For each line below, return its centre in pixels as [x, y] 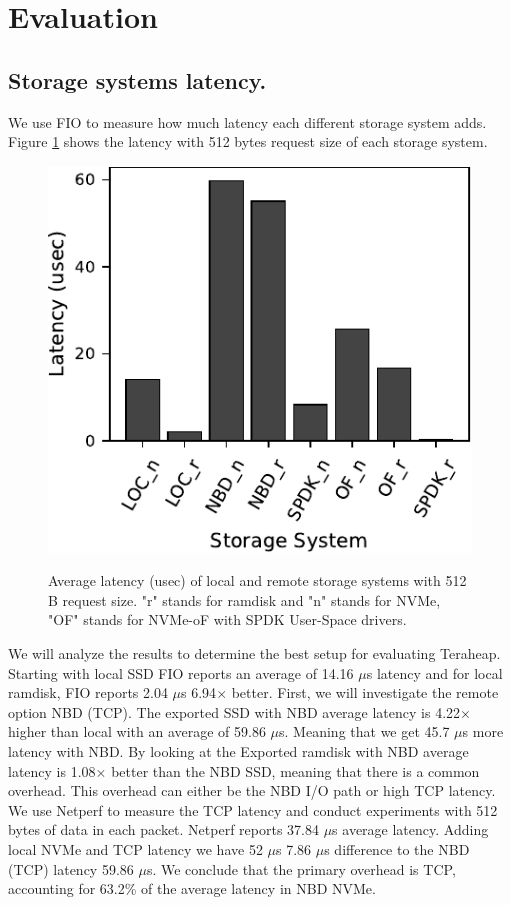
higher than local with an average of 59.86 [137, 731]
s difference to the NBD [397, 849]
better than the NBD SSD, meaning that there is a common [295, 770]
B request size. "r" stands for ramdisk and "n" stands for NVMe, [244, 599]
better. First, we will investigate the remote [365, 692]
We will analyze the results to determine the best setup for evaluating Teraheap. [254, 653]
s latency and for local [434, 672]
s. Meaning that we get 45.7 [364, 731]
